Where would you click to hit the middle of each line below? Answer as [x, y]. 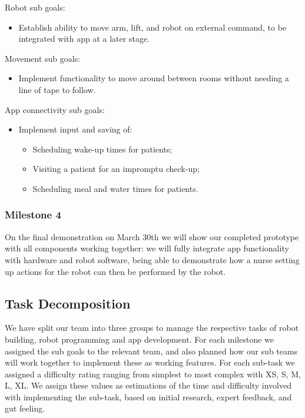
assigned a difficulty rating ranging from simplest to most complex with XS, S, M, [153, 374]
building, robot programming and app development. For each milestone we [140, 339]
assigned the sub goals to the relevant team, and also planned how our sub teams [151, 351]
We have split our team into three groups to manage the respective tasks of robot [152, 328]
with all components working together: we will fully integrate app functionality [147, 248]
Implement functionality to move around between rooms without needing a [154, 78]
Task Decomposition [68, 303]
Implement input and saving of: [75, 129]
